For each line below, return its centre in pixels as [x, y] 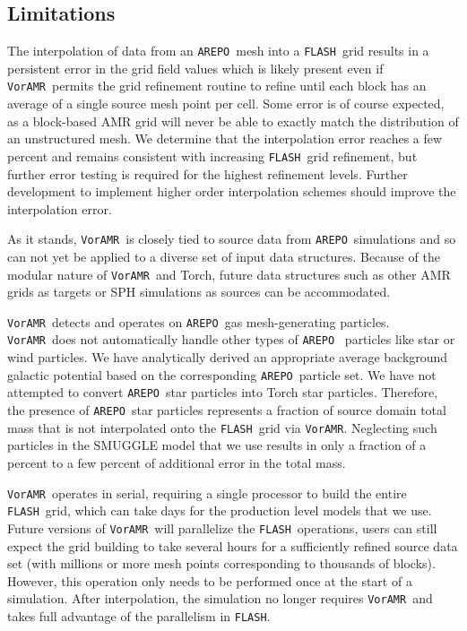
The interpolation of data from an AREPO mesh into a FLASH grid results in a [218, 51]
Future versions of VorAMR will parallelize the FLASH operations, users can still [222, 527]
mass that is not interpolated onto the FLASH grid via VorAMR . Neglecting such [222, 427]
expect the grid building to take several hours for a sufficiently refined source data [233, 545]
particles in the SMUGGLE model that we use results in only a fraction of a [217, 445]
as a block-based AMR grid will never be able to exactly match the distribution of [233, 121]
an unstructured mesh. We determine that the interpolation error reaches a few [225, 138]
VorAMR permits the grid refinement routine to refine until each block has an [217, 86]
